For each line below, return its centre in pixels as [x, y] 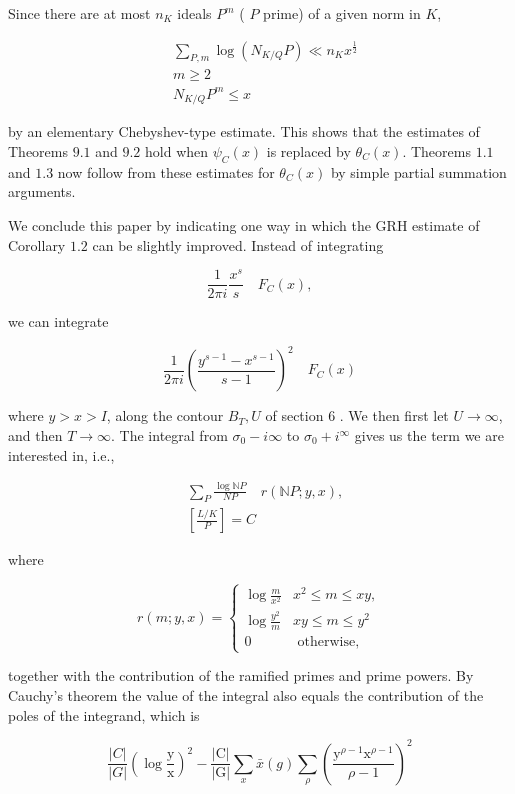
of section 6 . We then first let [357, 415]
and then [35, 435]
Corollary [37, 244]
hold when [177, 151]
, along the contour [165, 415]
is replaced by [308, 151]
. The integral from [169, 435]
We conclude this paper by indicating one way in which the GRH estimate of [244, 225]
